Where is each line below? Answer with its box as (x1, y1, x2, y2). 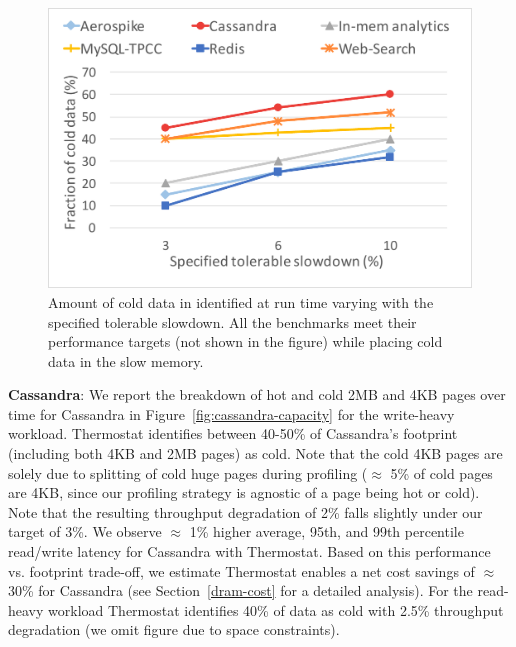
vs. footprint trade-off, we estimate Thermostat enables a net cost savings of (8, 560, 475, 581)
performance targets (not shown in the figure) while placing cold (48, 331, 443, 352)
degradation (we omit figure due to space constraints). (8, 619, 340, 640)
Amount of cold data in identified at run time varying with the (48, 291, 434, 312)
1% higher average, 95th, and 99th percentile (189, 521, 464, 542)
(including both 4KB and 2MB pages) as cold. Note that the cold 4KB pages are (8, 443, 503, 464)
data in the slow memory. (48, 350, 204, 371)
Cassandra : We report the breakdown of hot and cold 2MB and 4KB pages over (8, 384, 506, 405)
